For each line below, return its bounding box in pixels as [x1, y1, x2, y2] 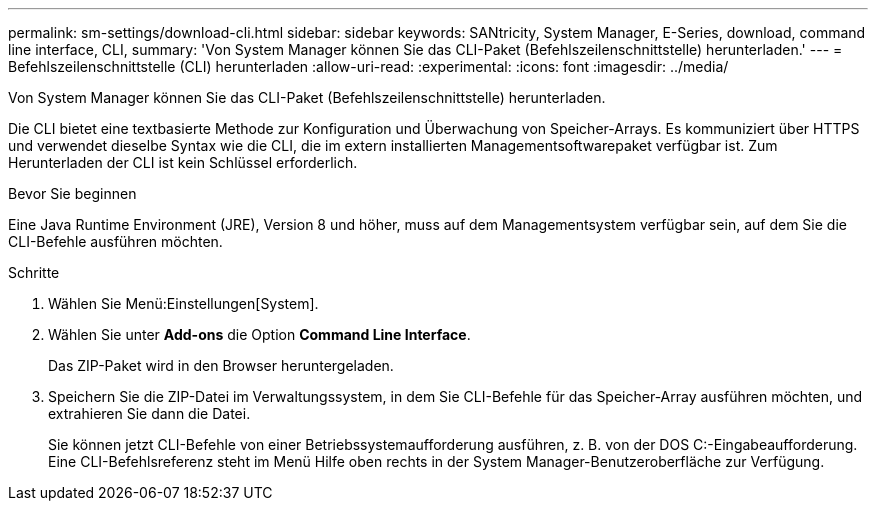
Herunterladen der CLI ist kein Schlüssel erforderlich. [8, 154, 358, 171]
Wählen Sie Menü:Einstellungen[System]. [48, 295, 319, 312]
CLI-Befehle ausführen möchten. [8, 233, 223, 250]
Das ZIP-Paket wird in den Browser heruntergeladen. [48, 357, 394, 374]
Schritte [8, 264, 60, 281]
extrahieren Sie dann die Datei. [48, 405, 251, 422]
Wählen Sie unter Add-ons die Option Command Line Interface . [48, 326, 471, 343]
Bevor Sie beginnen [8, 185, 137, 202]
